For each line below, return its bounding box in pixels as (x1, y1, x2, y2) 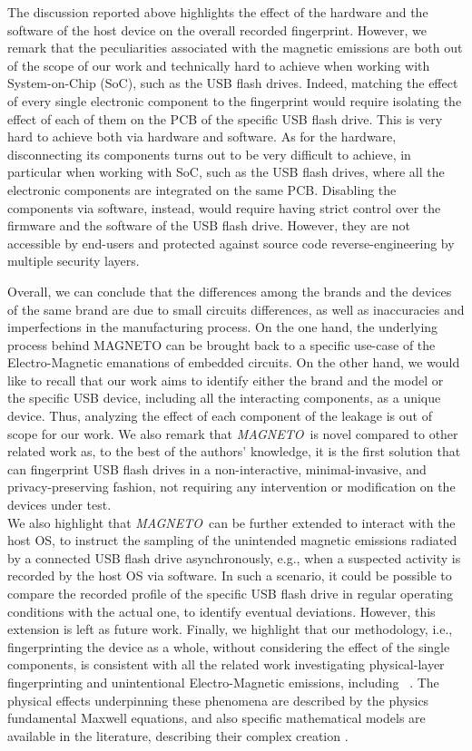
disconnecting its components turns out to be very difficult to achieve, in (7, 144, 411, 163)
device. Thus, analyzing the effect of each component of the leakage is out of (7, 406, 432, 425)
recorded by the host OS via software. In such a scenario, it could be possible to (7, 566, 452, 585)
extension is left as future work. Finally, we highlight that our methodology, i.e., (7, 619, 453, 639)
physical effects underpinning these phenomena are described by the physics (7, 690, 429, 709)
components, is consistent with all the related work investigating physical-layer (7, 655, 445, 674)
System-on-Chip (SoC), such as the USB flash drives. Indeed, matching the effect (7, 73, 458, 93)
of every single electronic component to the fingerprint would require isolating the (7, 91, 462, 110)
